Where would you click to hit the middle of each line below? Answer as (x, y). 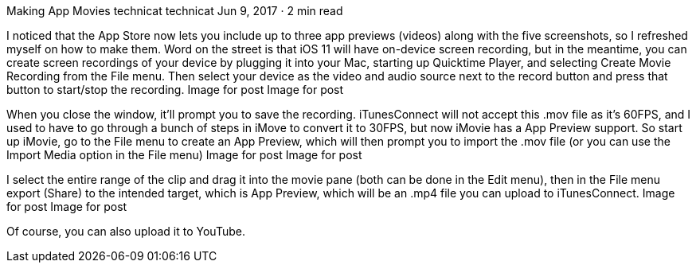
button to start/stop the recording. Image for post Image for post (175, 90)
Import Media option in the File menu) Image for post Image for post (184, 155)
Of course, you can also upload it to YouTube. (126, 231)
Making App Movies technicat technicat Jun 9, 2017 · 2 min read (175, 11)
